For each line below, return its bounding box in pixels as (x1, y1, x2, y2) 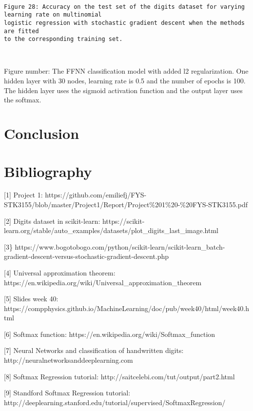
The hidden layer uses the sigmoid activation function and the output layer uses (4, 85, 243, 95)
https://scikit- (102, 215, 145, 226)
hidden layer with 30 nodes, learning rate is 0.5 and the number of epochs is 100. (4, 76, 246, 86)
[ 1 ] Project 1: (4, 190, 43, 200)
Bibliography (4, 161, 92, 181)
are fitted (4, 27, 39, 35)
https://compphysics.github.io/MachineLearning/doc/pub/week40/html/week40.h (4, 303, 249, 313)
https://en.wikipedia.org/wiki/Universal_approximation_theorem (4, 277, 202, 287)
